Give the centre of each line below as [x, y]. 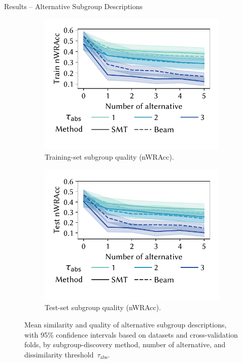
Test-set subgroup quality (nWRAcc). [103, 307]
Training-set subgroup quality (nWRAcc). [109, 157]
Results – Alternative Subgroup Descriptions [74, 6]
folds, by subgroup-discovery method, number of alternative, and [125, 344]
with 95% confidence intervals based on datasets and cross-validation [131, 334]
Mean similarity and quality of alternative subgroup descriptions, [126, 324]
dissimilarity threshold [59, 354]
